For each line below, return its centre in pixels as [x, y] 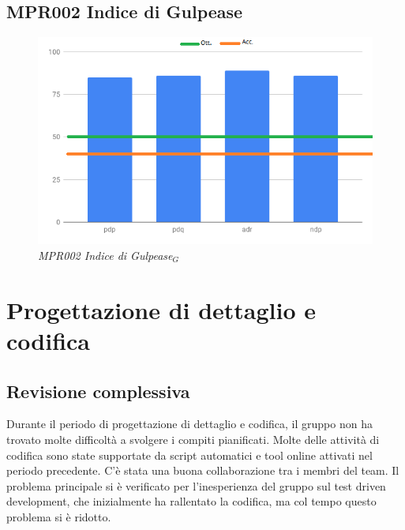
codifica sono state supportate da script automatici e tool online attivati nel [189, 455]
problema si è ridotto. [59, 516]
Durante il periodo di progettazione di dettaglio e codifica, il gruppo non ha [189, 424]
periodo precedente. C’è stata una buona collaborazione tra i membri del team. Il [203, 470]
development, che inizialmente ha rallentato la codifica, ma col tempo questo [191, 501]
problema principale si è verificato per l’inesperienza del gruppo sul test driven [196, 485]
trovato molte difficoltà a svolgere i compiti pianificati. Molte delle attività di [193, 439]
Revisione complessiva [98, 391]
